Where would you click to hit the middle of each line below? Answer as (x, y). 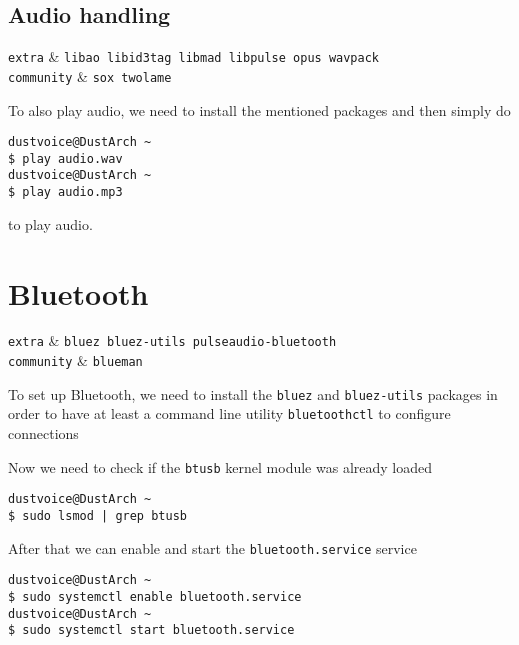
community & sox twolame (90, 75)
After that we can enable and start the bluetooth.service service (212, 547)
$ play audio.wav (65, 158)
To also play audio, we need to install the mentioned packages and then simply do (259, 109)
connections (43, 433)
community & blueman (75, 360)
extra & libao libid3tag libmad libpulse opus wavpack (194, 56)
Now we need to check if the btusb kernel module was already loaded (220, 466)
